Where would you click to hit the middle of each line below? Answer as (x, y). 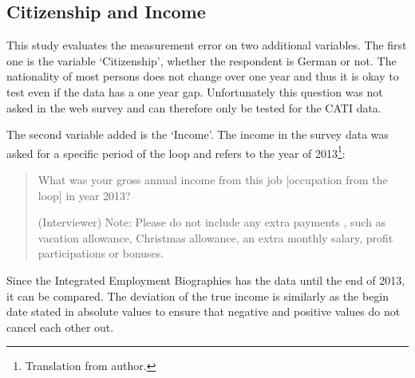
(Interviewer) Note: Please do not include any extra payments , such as (212, 222)
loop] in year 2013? (84, 195)
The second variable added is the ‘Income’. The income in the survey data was (198, 134)
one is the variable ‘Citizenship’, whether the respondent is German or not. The (202, 60)
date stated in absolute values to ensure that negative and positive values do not (204, 311)
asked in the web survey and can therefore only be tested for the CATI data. (194, 107)
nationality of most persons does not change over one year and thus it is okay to (203, 76)
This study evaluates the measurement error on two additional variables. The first (207, 45)
